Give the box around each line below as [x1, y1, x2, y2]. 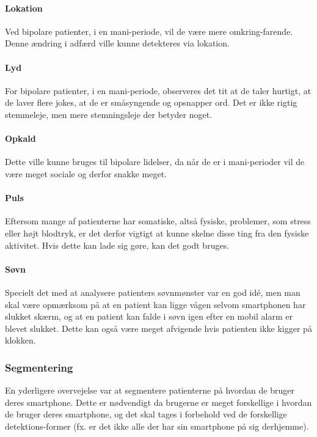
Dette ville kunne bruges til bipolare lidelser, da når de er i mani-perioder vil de [5, 155, 305, 168]
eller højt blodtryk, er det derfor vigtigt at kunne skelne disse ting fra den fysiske [5, 226, 309, 239]
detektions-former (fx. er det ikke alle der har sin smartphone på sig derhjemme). [5, 419, 309, 432]
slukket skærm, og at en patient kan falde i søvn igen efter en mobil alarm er [5, 310, 293, 323]
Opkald [5, 132, 36, 145]
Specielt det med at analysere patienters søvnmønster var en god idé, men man [5, 285, 301, 298]
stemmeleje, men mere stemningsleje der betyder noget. [5, 108, 213, 120]
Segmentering [5, 359, 73, 375]
